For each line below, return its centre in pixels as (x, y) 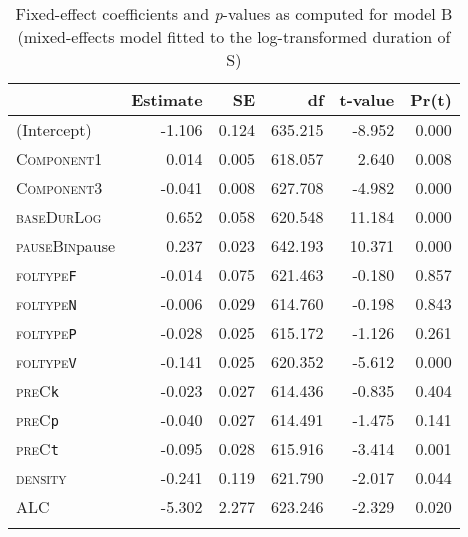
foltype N (46, 303)
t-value (367, 99)
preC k (37, 390)
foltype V (46, 361)
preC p (37, 419)
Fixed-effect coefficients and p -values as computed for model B (234, 13)
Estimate (167, 99)
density (41, 477)
